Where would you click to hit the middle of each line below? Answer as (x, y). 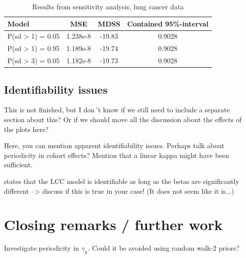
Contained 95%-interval (168, 23)
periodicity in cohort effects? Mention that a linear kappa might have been (117, 155)
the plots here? (26, 129)
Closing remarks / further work (113, 224)
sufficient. (18, 165)
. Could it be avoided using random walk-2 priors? (164, 248)
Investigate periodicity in (42, 248)
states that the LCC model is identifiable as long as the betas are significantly (122, 181)
